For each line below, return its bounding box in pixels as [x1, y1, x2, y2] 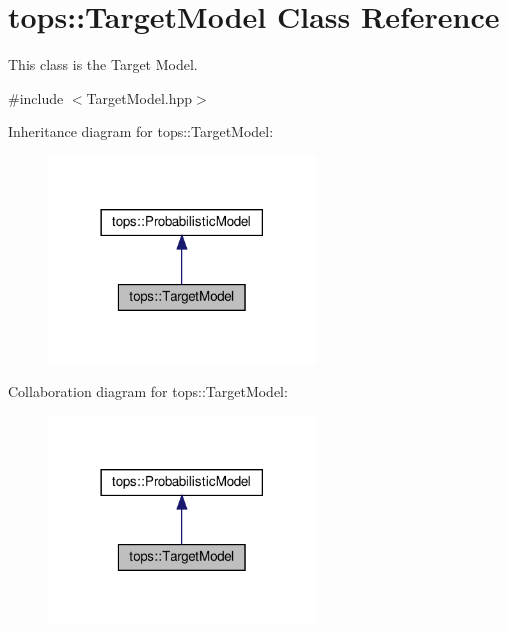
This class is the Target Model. [8, 54, 198, 75]
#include [8, 87, 64, 108]
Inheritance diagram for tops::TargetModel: [8, 121, 274, 142]
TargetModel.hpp [86, 87, 193, 108]
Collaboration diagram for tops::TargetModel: [8, 381, 288, 402]
